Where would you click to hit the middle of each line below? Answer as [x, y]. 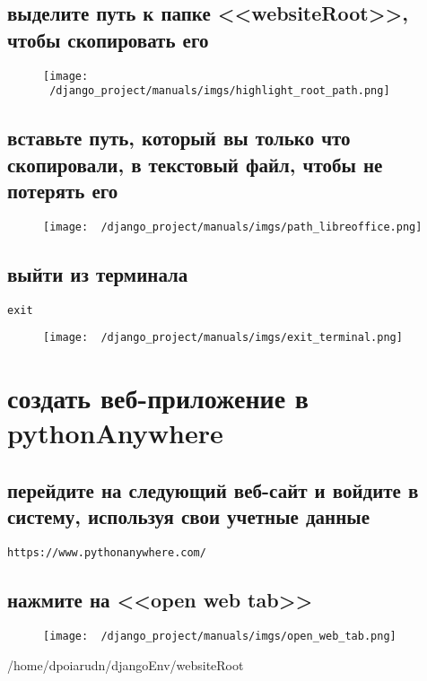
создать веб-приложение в [158, 398]
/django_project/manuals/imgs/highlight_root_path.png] [220, 91]
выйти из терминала [98, 273]
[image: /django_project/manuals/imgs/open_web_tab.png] [220, 637]
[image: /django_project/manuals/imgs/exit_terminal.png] [223, 338]
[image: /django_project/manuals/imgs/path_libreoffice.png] [233, 227]
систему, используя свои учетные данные [188, 516]
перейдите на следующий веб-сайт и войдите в [213, 490]
